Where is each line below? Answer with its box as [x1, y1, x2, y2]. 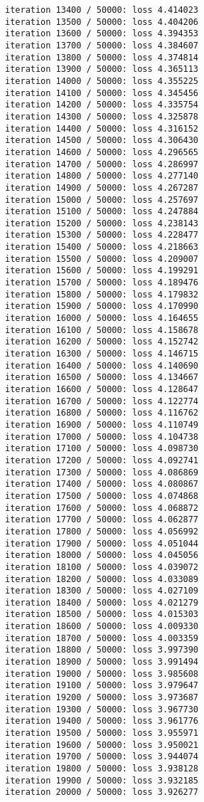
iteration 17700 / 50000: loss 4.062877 [5, 515, 199, 525]
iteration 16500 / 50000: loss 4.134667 [5, 372, 199, 383]
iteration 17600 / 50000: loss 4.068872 [5, 502, 199, 513]
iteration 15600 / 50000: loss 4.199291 [5, 265, 199, 276]
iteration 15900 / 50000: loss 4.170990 [5, 301, 199, 312]
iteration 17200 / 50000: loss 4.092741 [5, 455, 199, 465]
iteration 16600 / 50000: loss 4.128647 [5, 384, 199, 394]
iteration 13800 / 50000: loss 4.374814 [5, 52, 199, 63]
